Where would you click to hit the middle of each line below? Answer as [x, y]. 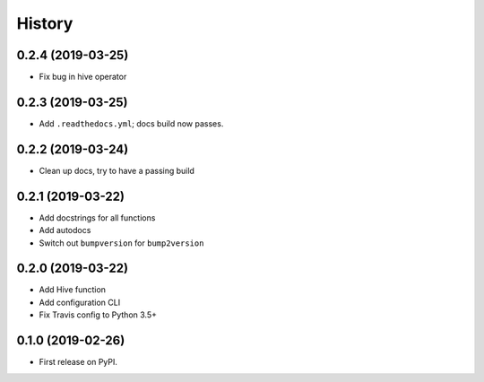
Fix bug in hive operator [83, 77]
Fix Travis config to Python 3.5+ [98, 315]
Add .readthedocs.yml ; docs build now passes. [131, 123]
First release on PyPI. [78, 362]
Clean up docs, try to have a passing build [117, 170]
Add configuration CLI [80, 302]
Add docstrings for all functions [97, 217]
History [45, 23]
